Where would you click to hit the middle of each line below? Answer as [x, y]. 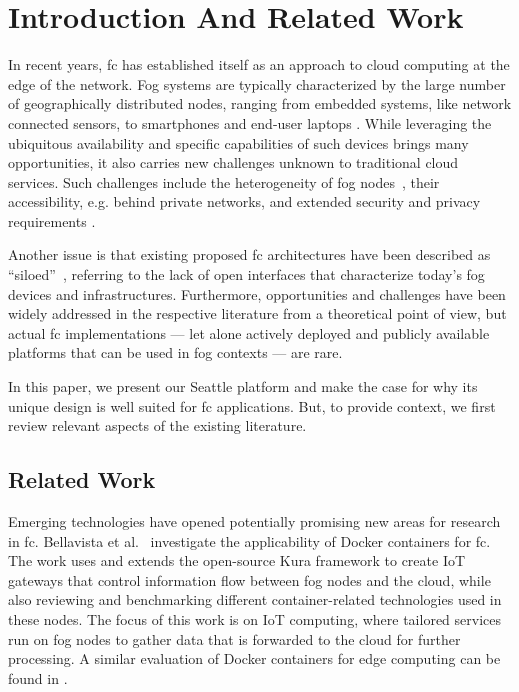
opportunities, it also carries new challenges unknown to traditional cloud [233, 162]
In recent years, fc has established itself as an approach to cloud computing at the [259, 64]
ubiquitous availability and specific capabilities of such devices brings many [238, 142]
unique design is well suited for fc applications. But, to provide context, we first [252, 405]
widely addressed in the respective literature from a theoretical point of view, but [257, 313]
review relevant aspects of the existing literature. [157, 425]
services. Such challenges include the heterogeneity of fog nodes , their [224, 181]
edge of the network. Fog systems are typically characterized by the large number [257, 83]
